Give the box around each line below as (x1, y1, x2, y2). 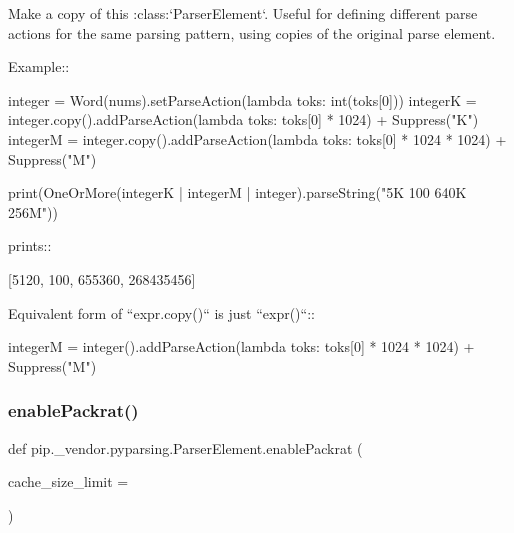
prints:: (8, 235, 52, 256)
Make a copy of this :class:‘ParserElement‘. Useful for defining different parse (8, 3, 478, 23)
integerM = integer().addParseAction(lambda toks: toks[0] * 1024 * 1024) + (8, 336, 475, 357)
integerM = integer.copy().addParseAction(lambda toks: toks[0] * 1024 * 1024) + (8, 128, 507, 149)
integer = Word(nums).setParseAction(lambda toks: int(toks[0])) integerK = (8, 89, 477, 110)
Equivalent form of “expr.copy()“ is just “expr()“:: (8, 302, 315, 323)
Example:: (8, 56, 70, 77)
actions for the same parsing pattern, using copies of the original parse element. (8, 22, 496, 43)
